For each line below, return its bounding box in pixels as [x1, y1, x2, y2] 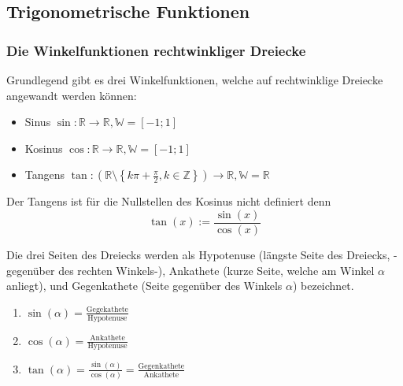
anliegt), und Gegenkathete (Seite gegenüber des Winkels [6, 277, 283, 294]
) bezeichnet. [292, 277, 354, 294]
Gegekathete [86, 305, 128, 314]
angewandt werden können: [6, 87, 137, 103]
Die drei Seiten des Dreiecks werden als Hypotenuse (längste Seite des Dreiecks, [6, 247, 390, 263]
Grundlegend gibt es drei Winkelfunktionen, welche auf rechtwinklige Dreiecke [6, 72, 383, 87]
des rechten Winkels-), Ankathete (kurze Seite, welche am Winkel [58, 262, 375, 278]
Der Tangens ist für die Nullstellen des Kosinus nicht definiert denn [6, 193, 331, 210]
